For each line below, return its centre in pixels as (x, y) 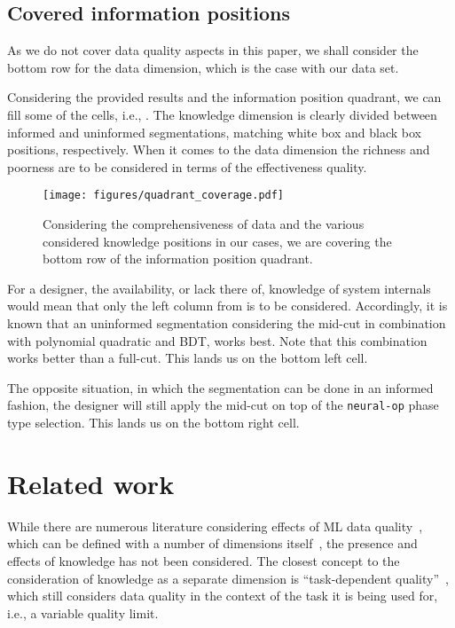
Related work (91, 483)
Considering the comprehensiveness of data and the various (204, 224)
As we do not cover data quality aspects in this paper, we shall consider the (213, 50)
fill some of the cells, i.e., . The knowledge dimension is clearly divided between (222, 114)
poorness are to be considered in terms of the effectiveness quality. (187, 166)
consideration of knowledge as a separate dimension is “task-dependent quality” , (228, 578)
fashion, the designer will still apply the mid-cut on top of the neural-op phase (223, 405)
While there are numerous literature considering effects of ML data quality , (215, 526)
